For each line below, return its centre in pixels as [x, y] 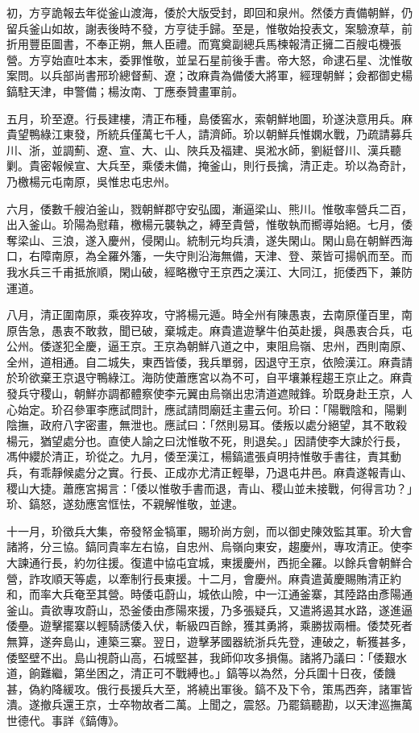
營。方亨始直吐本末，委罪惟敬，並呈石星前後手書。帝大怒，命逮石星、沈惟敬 [209, 59]
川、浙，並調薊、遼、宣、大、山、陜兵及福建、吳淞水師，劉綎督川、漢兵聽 [204, 149]
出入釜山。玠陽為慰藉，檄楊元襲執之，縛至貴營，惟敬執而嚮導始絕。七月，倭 [209, 224]
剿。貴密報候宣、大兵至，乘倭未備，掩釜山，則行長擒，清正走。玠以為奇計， [209, 166]
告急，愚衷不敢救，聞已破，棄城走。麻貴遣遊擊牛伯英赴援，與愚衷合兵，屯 [215, 330]
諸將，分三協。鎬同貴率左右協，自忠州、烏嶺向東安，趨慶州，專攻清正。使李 [209, 547]
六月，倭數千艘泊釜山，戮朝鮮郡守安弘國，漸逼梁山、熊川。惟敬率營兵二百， [209, 208]
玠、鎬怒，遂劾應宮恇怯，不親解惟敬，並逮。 [125, 504]
